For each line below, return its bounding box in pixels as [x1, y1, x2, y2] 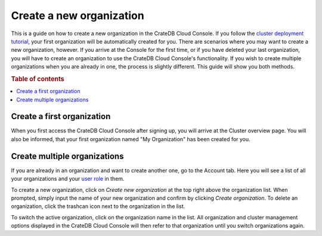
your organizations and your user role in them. [11, 175, 125, 182]
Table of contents [11, 74, 65, 83]
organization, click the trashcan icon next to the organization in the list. [11, 203, 185, 210]
